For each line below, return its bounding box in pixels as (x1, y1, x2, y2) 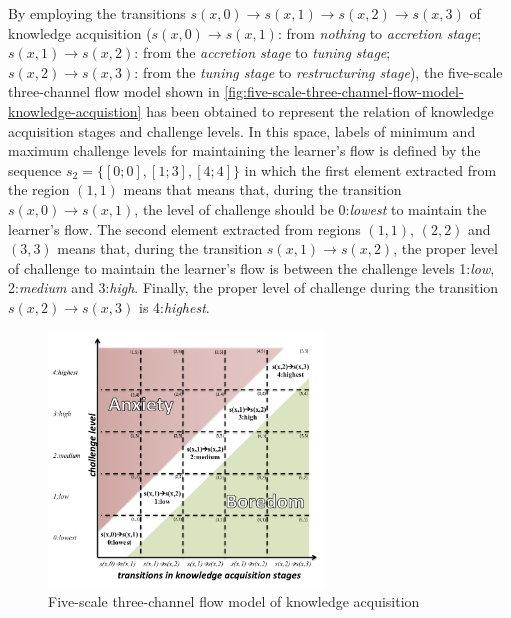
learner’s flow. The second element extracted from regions (8, 218, 361, 239)
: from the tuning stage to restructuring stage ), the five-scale (134, 61, 503, 82)
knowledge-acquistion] (8, 100, 142, 121)
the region (8, 179, 70, 200)
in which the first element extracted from (244, 159, 497, 180)
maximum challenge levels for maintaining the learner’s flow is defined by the (8, 140, 481, 161)
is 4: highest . (138, 296, 210, 317)
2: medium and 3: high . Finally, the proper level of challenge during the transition (8, 277, 499, 298)
